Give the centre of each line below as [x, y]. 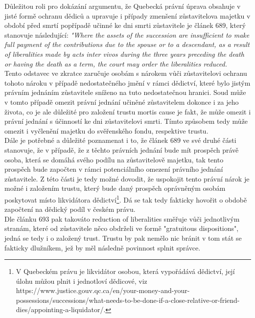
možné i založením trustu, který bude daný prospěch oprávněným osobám [115, 188]
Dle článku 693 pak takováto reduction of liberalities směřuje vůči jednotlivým [122, 218]
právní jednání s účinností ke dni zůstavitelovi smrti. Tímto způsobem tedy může [126, 121]
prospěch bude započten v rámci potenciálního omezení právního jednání [114, 169]
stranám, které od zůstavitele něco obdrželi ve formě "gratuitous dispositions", [122, 228]
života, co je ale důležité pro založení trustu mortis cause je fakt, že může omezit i [128, 111]
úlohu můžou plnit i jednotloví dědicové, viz [81, 281]
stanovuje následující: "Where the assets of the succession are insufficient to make [127, 34]
